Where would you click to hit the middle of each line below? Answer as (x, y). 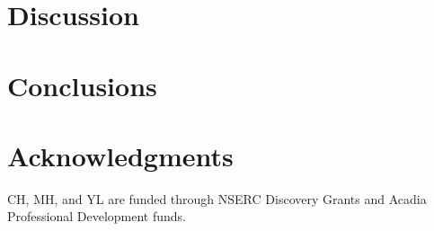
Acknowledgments (120, 155)
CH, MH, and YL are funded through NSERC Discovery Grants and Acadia (217, 198)
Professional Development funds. (97, 216)
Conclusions (82, 85)
